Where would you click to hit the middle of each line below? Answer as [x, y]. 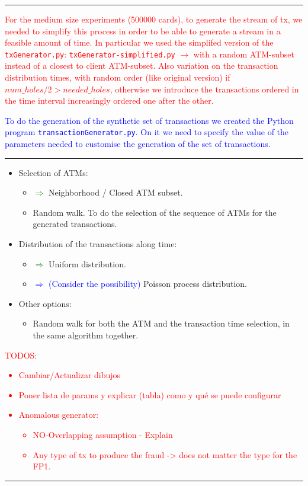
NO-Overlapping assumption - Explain [103, 434]
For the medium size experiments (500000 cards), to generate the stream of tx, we [154, 19]
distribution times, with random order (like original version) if [118, 77]
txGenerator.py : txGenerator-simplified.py [90, 54]
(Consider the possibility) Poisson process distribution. [148, 284]
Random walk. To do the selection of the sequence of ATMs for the [155, 212]
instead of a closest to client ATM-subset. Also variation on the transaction [142, 65]
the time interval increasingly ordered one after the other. [109, 100]
